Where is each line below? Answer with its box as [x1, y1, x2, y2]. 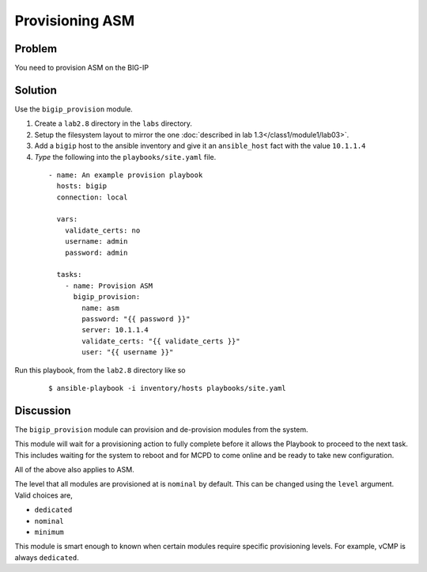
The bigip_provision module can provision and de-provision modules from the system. [14, 424, 308, 434]
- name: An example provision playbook [48, 170, 203, 180]
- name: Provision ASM [64, 281, 153, 290]
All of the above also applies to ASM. [14, 465, 134, 475]
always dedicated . [14, 552, 79, 562]
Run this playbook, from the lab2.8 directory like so [14, 365, 186, 375]
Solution [14, 83, 57, 97]
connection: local [56, 192, 128, 202]
